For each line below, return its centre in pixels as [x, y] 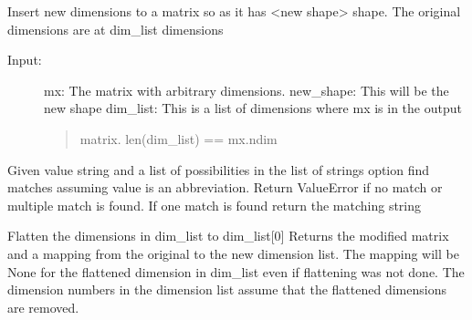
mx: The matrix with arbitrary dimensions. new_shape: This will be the [246, 90]
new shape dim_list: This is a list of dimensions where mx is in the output [253, 108]
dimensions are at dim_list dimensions [115, 29]
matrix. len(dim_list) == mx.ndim [178, 138]
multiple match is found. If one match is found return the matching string [215, 205]
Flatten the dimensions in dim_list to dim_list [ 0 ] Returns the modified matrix [228, 236]
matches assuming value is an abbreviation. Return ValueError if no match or [225, 187]
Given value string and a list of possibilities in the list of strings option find [219, 169]
